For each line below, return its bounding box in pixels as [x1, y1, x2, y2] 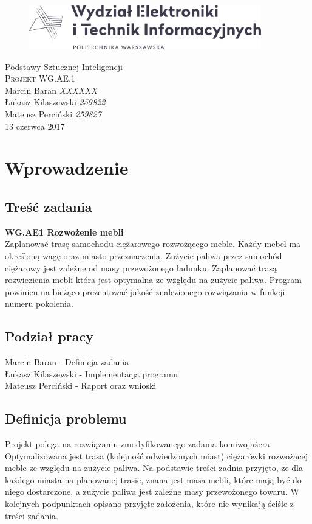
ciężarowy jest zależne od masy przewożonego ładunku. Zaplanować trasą [5, 261, 277, 274]
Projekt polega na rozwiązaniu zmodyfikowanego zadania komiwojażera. [5, 438, 273, 450]
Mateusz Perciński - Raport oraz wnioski [5, 379, 157, 392]
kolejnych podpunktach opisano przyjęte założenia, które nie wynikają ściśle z [5, 497, 294, 510]
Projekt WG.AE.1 [5, 72, 75, 85]
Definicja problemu [5, 409, 127, 428]
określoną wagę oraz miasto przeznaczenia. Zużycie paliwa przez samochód [5, 249, 282, 262]
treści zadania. [5, 509, 59, 522]
